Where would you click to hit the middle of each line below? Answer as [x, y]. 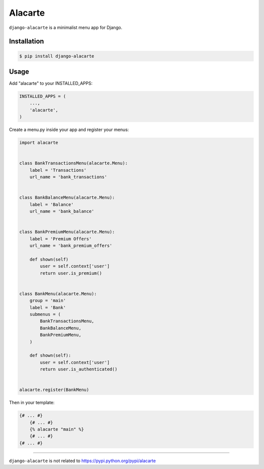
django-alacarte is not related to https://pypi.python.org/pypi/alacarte [82, 461]
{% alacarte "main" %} [57, 429]
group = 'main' [48, 301]
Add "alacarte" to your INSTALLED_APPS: [51, 83]
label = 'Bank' [48, 307]
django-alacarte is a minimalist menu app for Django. [66, 27]
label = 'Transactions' [58, 170]
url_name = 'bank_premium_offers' [71, 246]
